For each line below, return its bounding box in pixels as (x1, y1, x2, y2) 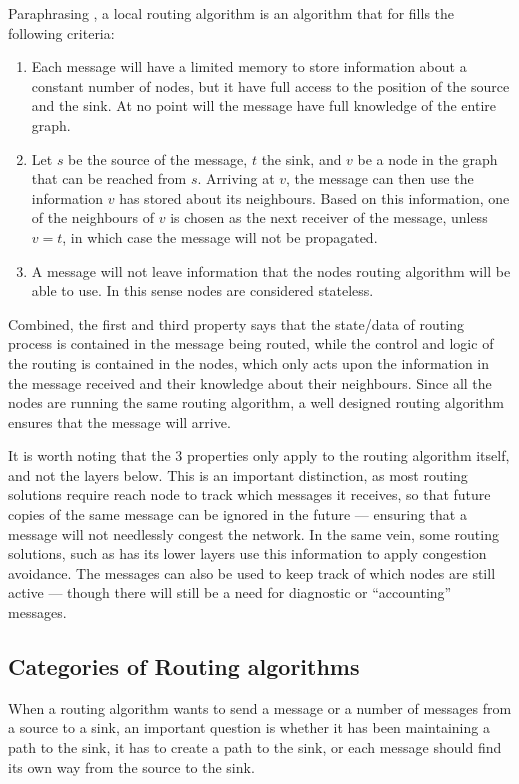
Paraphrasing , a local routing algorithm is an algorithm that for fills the (8, 3, 455, 23)
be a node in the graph (357, 148, 498, 169)
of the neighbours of (31, 207, 155, 228)
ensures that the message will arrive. (8, 411, 231, 432)
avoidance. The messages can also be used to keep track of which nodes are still (8, 562, 496, 583)
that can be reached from (31, 168, 187, 189)
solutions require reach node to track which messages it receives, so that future (8, 484, 491, 505)
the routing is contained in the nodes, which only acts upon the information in (8, 352, 490, 373)
